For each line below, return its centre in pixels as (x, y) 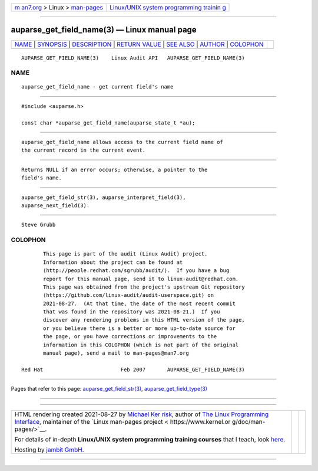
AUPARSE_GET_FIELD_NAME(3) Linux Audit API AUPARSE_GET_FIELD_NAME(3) (133, 58)
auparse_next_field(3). (56, 205)
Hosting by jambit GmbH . (49, 450)
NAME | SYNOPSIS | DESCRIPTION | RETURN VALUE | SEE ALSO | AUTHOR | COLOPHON (139, 44)
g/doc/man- (249, 421)
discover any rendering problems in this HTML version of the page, (144, 320)
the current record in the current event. (84, 150)
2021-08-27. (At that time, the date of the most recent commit (139, 303)
